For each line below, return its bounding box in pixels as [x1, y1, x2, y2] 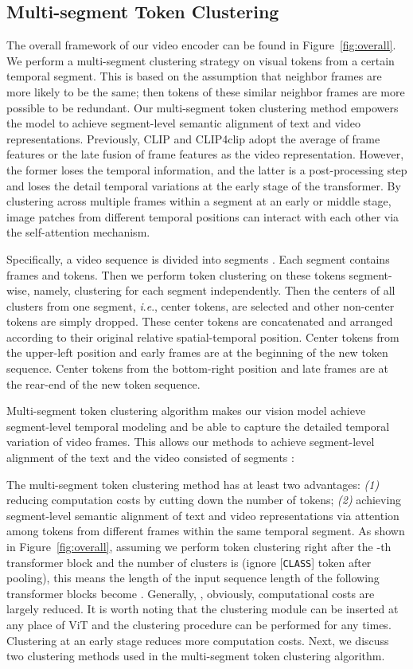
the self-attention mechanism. [6, 224, 150, 241]
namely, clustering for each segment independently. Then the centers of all [33, 282, 395, 299]
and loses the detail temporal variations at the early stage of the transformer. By [6, 177, 401, 194]
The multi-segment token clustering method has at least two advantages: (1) [6, 475, 380, 492]
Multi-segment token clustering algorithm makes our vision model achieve [6, 402, 366, 419]
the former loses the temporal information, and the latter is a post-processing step [6, 161, 407, 178]
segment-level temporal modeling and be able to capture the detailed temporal [6, 417, 390, 434]
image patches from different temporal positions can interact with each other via [6, 208, 399, 225]
